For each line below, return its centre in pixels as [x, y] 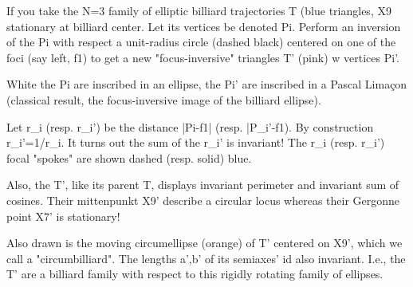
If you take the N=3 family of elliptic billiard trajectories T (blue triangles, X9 [199, 10]
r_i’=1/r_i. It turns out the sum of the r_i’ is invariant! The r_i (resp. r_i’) [196, 142]
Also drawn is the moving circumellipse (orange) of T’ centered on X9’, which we [205, 243]
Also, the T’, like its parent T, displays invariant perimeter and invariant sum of [203, 185]
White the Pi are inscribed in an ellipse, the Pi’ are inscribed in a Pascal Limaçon [207, 84]
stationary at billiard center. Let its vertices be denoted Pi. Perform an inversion [204, 26]
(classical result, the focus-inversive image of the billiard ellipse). [164, 99]
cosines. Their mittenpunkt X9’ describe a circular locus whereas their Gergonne [203, 200]
